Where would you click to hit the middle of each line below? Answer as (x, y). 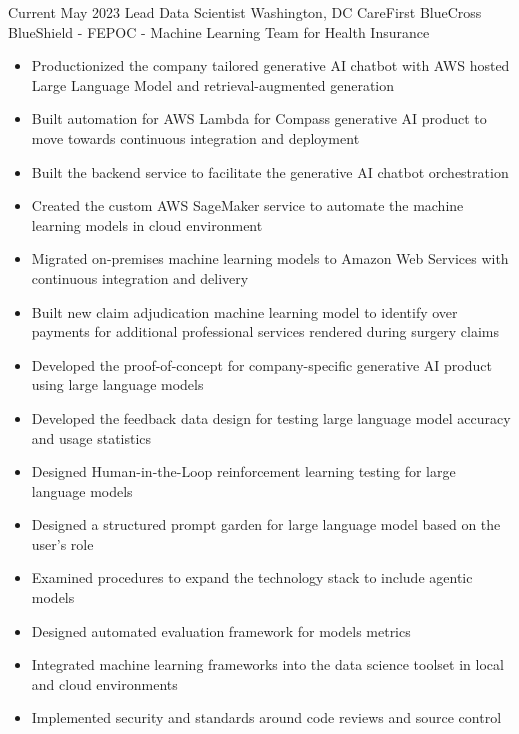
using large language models (117, 384)
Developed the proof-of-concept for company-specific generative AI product (261, 364)
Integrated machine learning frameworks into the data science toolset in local (267, 664)
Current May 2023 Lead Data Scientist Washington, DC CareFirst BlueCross (245, 12)
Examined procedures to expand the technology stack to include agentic (252, 577)
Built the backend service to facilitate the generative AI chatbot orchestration (270, 171)
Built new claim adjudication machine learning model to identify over (244, 311)
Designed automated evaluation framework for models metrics (221, 630)
